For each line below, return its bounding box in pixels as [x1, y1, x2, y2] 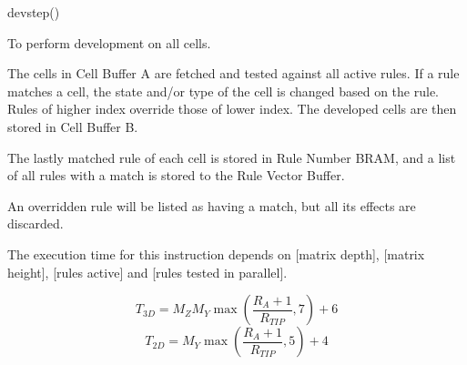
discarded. [7, 214, 64, 233]
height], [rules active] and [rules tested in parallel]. [7, 262, 288, 281]
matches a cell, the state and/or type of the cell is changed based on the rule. [7, 81, 439, 100]
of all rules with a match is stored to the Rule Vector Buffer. [7, 166, 345, 185]
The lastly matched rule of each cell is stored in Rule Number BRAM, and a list [7, 147, 456, 167]
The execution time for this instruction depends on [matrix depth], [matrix [7, 244, 425, 263]
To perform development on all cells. [7, 33, 211, 52]
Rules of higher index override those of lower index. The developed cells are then [7, 99, 457, 118]
